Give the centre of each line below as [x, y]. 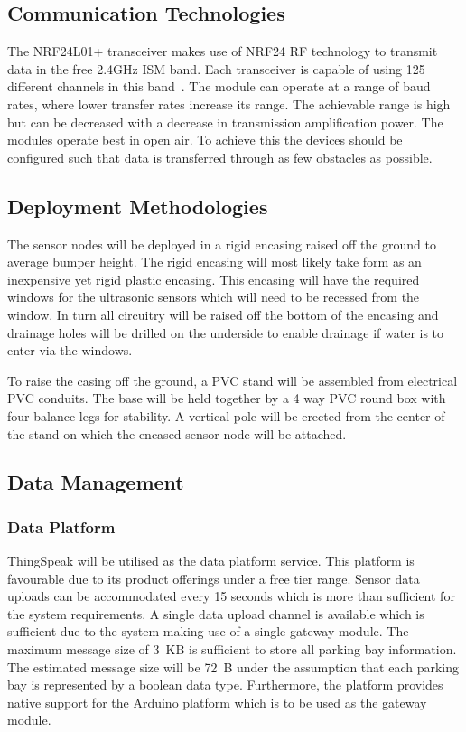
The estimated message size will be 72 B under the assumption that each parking [233, 666]
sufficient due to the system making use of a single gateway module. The [208, 631]
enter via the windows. [70, 350]
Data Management [96, 482]
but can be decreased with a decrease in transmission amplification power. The [225, 122]
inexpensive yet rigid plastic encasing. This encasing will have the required [214, 279]
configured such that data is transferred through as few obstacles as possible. [220, 157]
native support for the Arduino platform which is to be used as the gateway [217, 702]
